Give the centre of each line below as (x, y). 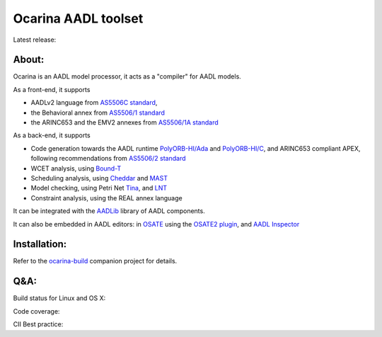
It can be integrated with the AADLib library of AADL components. (109, 211)
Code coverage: (36, 311)
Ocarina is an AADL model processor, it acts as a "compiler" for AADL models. (127, 76)
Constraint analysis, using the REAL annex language (107, 198)
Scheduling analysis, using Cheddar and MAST (99, 178)
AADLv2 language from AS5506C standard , (94, 103)
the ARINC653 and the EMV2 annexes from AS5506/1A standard (125, 122)
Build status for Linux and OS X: (59, 298)
